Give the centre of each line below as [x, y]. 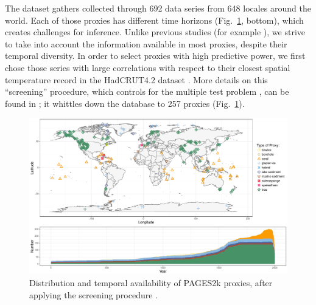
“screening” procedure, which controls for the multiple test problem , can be [147, 91]
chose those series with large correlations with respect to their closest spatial [148, 67]
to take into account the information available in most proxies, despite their [146, 43]
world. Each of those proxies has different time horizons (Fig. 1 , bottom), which [154, 20]
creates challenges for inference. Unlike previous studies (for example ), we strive [155, 32]
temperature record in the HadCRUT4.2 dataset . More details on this [136, 79]
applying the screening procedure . [94, 294]
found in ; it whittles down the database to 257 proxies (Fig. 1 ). [125, 103]
